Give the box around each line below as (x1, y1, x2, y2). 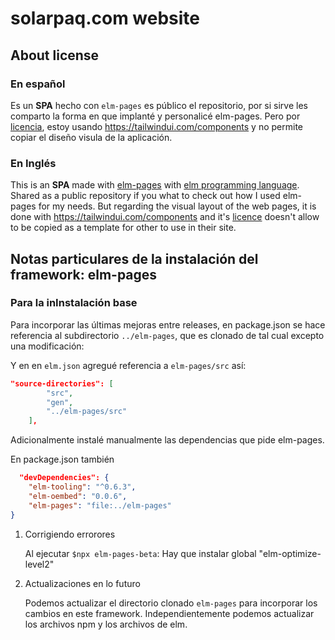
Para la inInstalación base (10, 296, 138, 310)
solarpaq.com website (10, 7, 200, 30)
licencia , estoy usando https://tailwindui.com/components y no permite (10, 120, 303, 132)
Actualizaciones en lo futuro (24, 577, 141, 589)
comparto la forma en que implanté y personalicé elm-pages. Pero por (10, 110, 301, 122)
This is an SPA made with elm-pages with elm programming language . (10, 179, 300, 191)
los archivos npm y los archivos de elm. (24, 618, 188, 630)
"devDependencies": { (19, 473, 110, 483)
